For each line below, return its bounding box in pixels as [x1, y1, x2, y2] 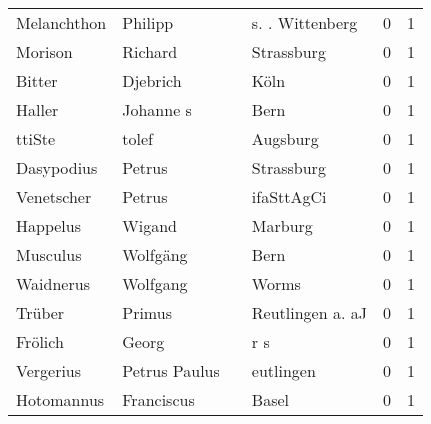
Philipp [122, 11, 174, 34]
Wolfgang [122, 272, 188, 295]
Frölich [16, 330, 64, 353]
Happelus [16, 214, 81, 237]
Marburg [251, 214, 313, 237]
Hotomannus [16, 388, 105, 411]
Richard [122, 40, 178, 63]
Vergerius [16, 359, 82, 382]
